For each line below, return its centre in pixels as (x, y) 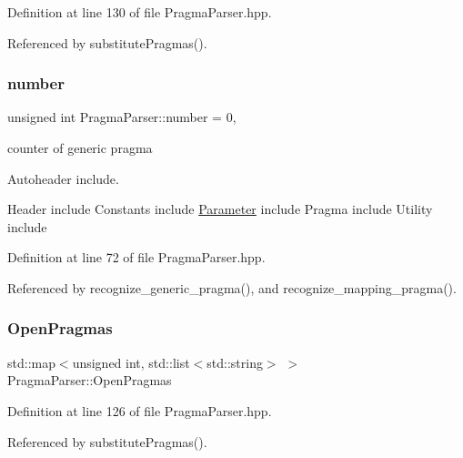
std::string (235, 362)
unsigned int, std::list (131, 362)
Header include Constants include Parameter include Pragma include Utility (220, 209)
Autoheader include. (63, 178)
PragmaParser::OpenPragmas (90, 380)
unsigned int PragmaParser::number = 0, (122, 117)
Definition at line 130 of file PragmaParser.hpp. (140, 12)
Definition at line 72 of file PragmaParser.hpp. (136, 257)
